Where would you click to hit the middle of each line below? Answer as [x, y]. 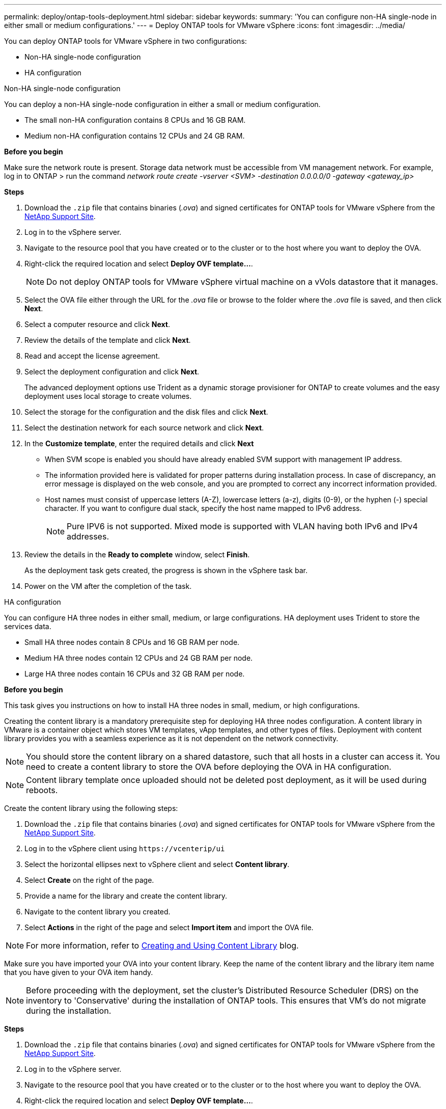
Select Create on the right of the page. [89, 880]
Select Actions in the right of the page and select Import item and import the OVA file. [169, 927]
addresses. [88, 536]
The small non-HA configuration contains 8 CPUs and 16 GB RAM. [135, 120]
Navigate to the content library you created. [97, 912]
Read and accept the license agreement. [92, 356]
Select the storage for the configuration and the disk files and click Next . [146, 412]
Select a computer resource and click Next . [97, 324]
